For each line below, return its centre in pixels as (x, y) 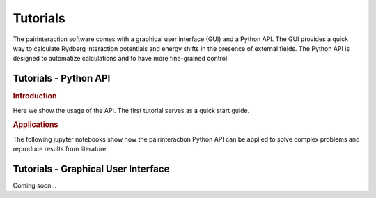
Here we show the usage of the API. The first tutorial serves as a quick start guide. (131, 110)
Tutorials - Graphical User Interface (91, 168)
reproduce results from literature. (60, 148)
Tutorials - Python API (62, 78)
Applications (36, 125)
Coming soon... (35, 185)
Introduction (35, 96)
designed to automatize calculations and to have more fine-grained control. (121, 59)
